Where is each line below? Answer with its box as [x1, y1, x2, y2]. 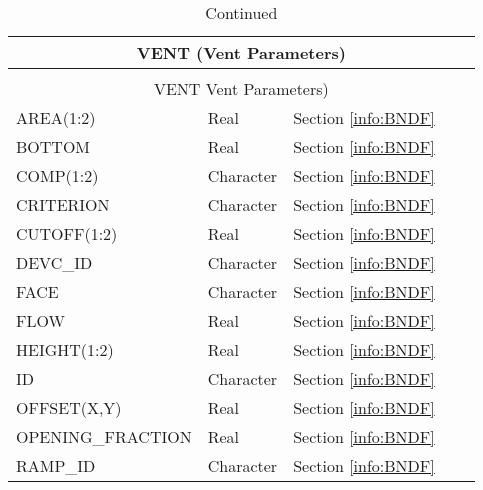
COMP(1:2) [16, 164, 99, 187]
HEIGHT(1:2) [16, 338, 114, 361]
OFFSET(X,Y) [16, 396, 122, 419]
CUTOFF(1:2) [16, 222, 118, 245]
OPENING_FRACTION [16, 425, 192, 448]
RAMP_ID [16, 454, 96, 477]
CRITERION [16, 193, 110, 216]
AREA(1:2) [16, 106, 96, 129]
